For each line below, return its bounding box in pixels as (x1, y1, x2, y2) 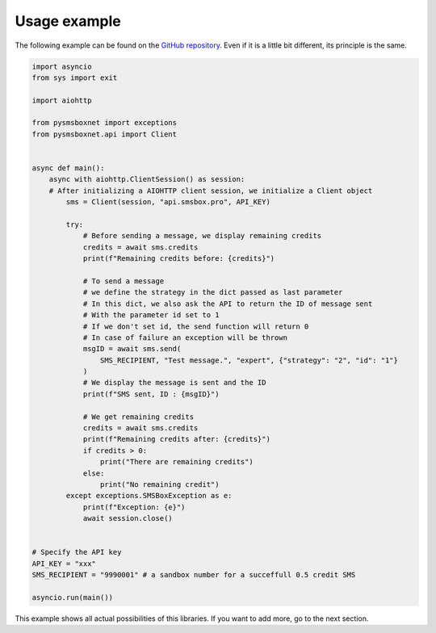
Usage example (15, 12, 121, 30)
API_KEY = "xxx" (31, 559, 97, 568)
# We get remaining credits (82, 412, 194, 421)
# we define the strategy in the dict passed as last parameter (82, 287, 343, 297)
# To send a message (82, 276, 165, 286)
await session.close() (82, 514, 173, 523)
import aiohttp (31, 95, 92, 105)
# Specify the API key (31, 547, 122, 557)
